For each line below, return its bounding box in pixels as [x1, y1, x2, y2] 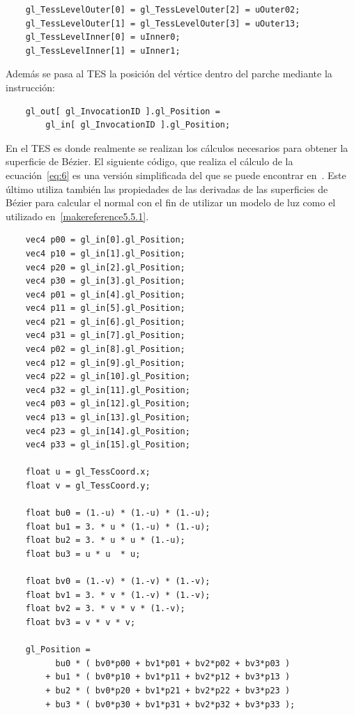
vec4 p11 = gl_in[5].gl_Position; [25, 303, 185, 314]
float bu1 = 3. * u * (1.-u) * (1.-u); [25, 521, 210, 532]
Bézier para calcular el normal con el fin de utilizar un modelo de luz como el [6, 195, 336, 210]
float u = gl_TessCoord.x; [25, 467, 151, 477]
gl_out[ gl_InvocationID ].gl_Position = [25, 106, 220, 116]
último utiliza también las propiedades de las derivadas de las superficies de [6, 181, 328, 196]
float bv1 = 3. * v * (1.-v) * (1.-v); [25, 590, 210, 600]
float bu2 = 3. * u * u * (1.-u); [25, 535, 185, 546]
